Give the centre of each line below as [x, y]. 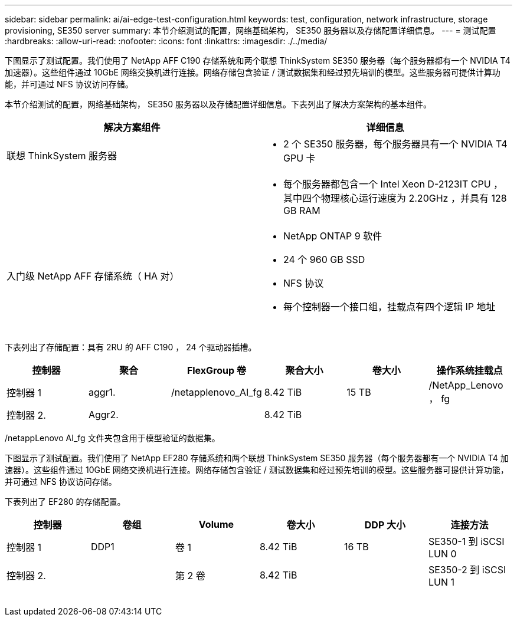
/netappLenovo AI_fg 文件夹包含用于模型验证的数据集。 [112, 438]
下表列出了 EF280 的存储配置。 [65, 502]
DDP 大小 [385, 525]
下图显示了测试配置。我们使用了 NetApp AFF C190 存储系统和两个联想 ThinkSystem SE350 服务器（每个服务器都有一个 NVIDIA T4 [258, 60]
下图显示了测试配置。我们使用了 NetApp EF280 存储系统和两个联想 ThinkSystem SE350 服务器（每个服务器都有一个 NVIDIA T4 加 [257, 458]
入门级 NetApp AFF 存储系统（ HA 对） [93, 276]
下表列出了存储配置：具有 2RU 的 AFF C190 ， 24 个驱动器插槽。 [131, 347]
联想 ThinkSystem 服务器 [62, 156]
